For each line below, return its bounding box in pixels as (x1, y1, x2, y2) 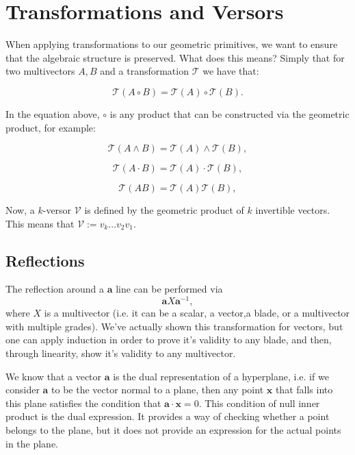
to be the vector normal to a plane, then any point (51, 382, 264, 397)
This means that (5, 216, 75, 230)
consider (5, 382, 40, 397)
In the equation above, (5, 106, 100, 121)
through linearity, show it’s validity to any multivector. (5, 345, 236, 360)
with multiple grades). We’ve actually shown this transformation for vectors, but (5, 319, 343, 333)
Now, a (5, 203, 35, 217)
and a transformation (100, 64, 189, 78)
